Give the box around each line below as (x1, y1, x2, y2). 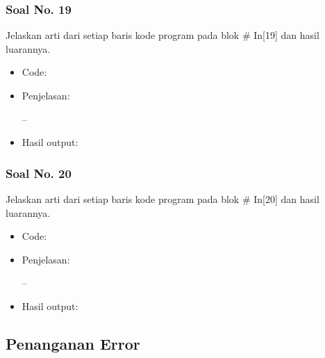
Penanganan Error (6, 332, 140, 354)
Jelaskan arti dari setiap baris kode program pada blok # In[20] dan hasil (6, 192, 319, 206)
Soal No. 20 (6, 164, 72, 181)
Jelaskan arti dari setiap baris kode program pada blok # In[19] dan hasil (6, 28, 319, 42)
